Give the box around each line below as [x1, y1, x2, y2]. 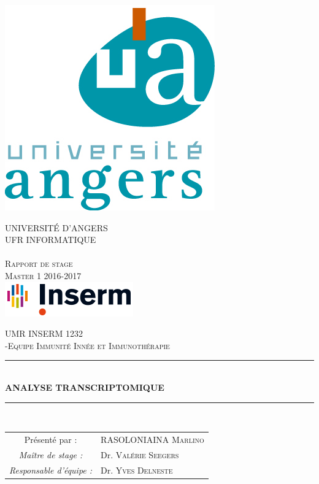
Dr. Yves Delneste [101, 463, 173, 476]
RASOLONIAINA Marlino [101, 432, 204, 445]
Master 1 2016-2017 [5, 269, 82, 282]
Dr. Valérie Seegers [101, 448, 179, 461]
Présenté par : [24, 432, 77, 445]
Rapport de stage [5, 257, 73, 270]
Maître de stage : [18, 448, 83, 461]
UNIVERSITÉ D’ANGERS [5, 221, 108, 234]
